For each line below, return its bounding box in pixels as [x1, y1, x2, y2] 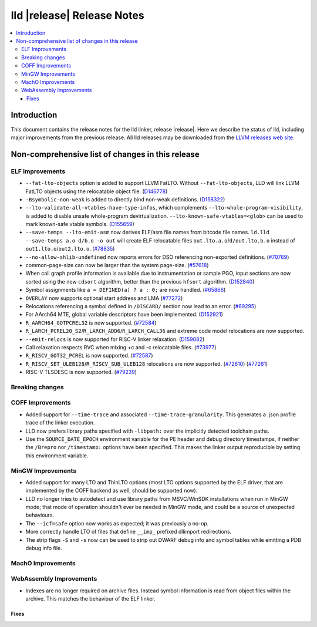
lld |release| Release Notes [11, 9, 144, 22]
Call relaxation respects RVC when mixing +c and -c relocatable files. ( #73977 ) [25, 343, 217, 350]
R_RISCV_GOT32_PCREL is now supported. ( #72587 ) [25, 352, 153, 359]
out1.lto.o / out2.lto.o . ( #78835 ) [25, 245, 115, 252]
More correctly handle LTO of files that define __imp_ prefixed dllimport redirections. [25, 528, 232, 535]
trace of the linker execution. [25, 419, 95, 426]
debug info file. [25, 545, 63, 552]
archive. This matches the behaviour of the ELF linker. [25, 595, 156, 602]
